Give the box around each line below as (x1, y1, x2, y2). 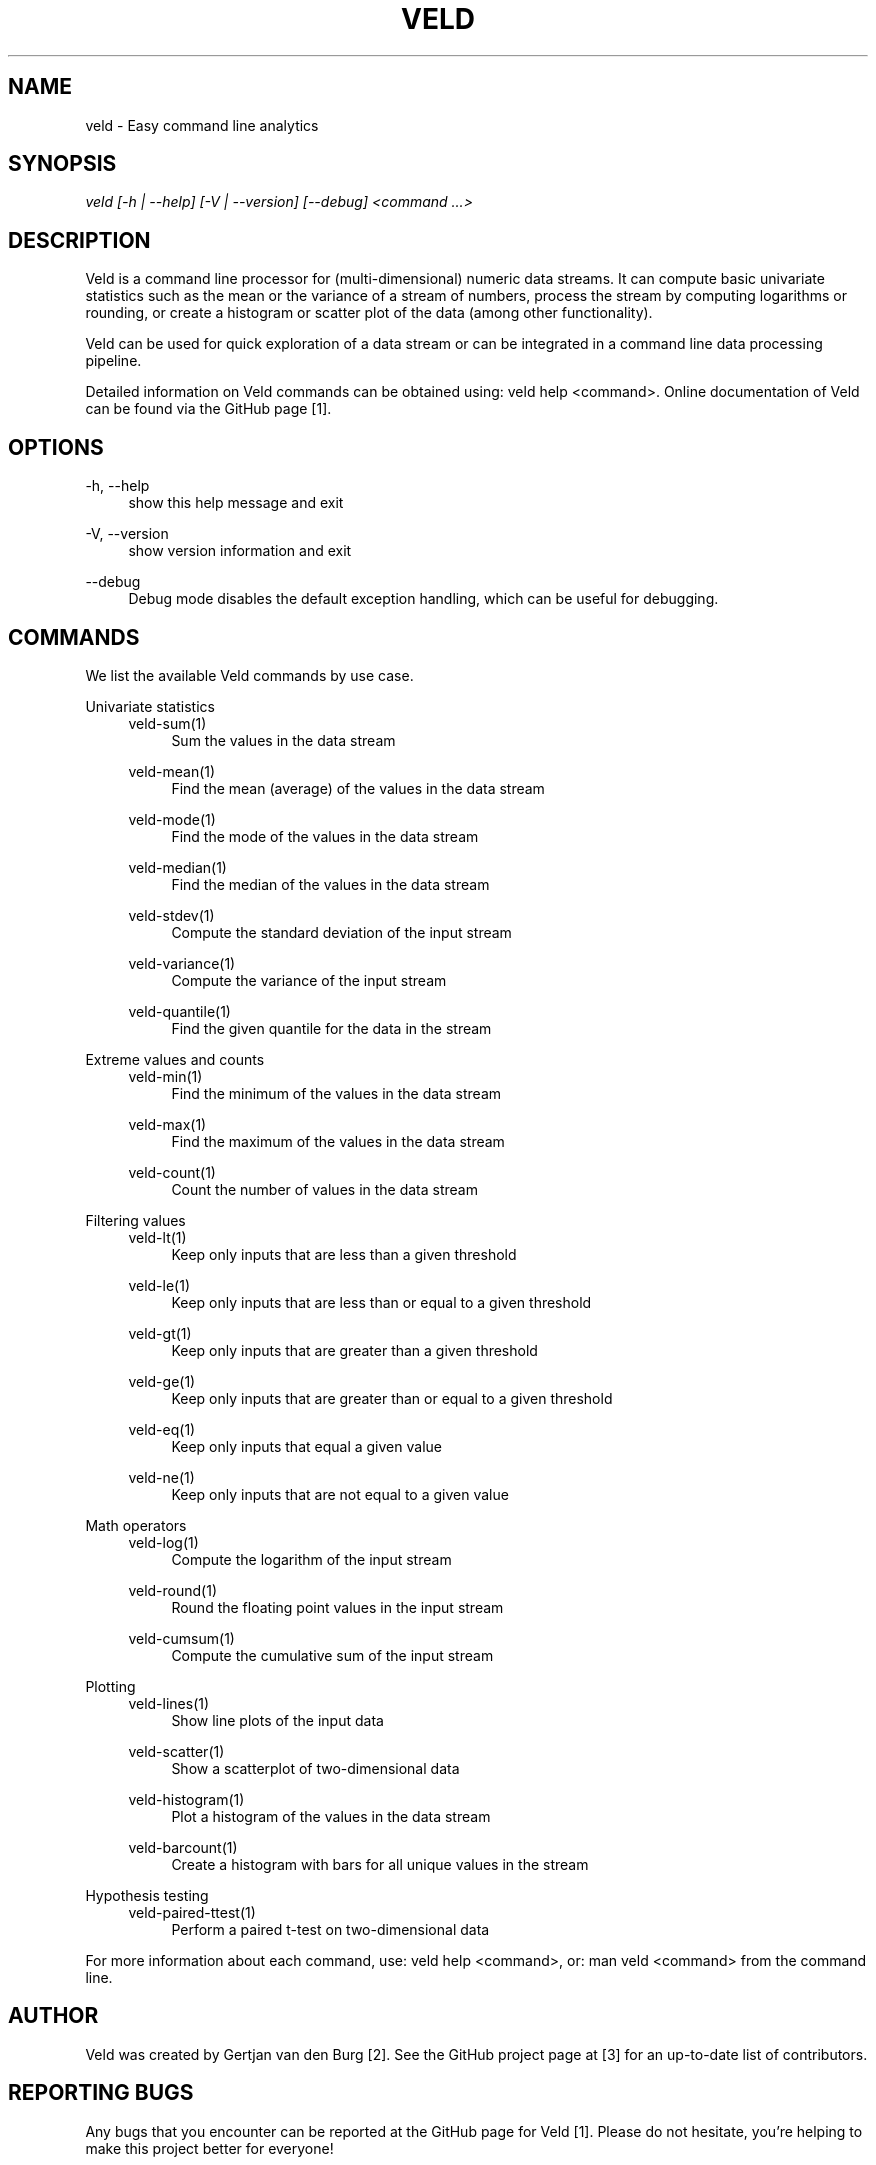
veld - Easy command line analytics (85, 116, 319, 134)
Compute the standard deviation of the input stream (171, 923, 512, 941)
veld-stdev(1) (128, 906, 215, 924)
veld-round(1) (128, 1581, 218, 1599)
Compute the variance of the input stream (171, 971, 447, 989)
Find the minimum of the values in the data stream (171, 1084, 502, 1102)
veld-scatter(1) (128, 1742, 225, 1760)
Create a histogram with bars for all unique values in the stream (171, 1855, 589, 1873)
